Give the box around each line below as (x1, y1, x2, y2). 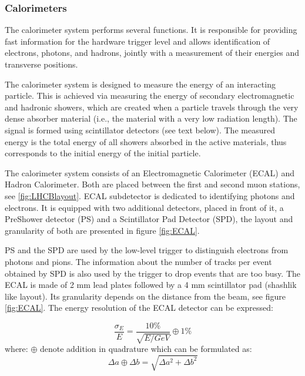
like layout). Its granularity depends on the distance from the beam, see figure (5, 290, 286, 302)
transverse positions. (5, 58, 78, 70)
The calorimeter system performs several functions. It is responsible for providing (5, 23, 297, 36)
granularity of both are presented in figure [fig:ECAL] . (5, 224, 200, 236)
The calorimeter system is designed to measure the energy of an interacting (5, 78, 276, 90)
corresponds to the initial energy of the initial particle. (5, 147, 201, 159)
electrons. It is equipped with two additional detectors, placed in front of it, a (5, 201, 284, 213)
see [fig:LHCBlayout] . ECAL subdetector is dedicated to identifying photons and (5, 189, 295, 202)
